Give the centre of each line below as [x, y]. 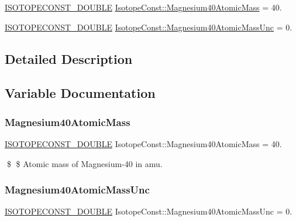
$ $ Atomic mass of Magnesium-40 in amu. [85, 163]
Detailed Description [69, 58]
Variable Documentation [80, 93]
